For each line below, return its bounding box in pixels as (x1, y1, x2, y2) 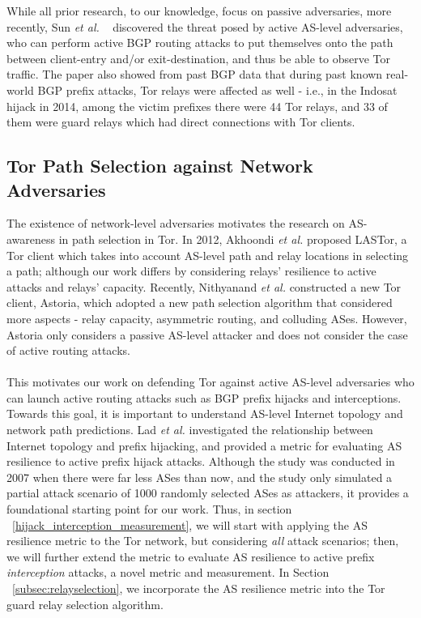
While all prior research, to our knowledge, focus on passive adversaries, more (6, 2, 392, 19)
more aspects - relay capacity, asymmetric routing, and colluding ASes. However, (6, 309, 407, 326)
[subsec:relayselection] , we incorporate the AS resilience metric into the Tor (12, 580, 385, 596)
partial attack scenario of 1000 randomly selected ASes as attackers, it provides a (6, 484, 409, 501)
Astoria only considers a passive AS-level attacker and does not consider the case (6, 326, 408, 343)
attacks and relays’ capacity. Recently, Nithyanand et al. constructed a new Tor (6, 278, 402, 295)
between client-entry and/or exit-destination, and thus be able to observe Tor (6, 49, 391, 66)
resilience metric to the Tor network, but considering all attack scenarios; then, (6, 532, 399, 549)
